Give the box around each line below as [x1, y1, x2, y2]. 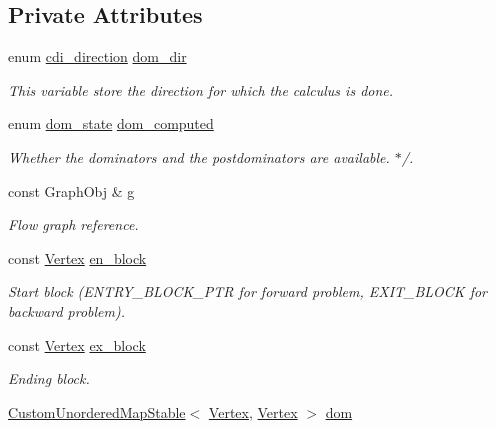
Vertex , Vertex [208, 401, 298, 422]
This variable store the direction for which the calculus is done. [8, 79, 394, 100]
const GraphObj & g [8, 180, 135, 201]
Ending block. [8, 368, 90, 389]
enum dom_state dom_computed [8, 113, 214, 134]
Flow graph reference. [8, 214, 139, 235]
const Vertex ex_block [8, 334, 146, 355]
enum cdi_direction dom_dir [8, 46, 187, 67]
